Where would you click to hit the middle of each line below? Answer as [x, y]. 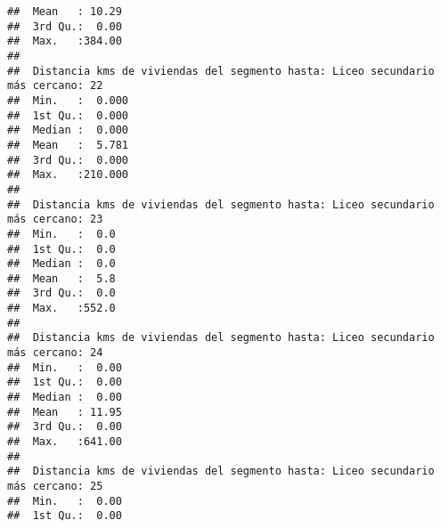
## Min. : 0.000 [68, 100]
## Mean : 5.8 [61, 278]
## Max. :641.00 [65, 442]
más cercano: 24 [55, 353]
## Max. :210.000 [68, 175]
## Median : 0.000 [68, 130]
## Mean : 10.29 [65, 12]
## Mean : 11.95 [65, 412]
